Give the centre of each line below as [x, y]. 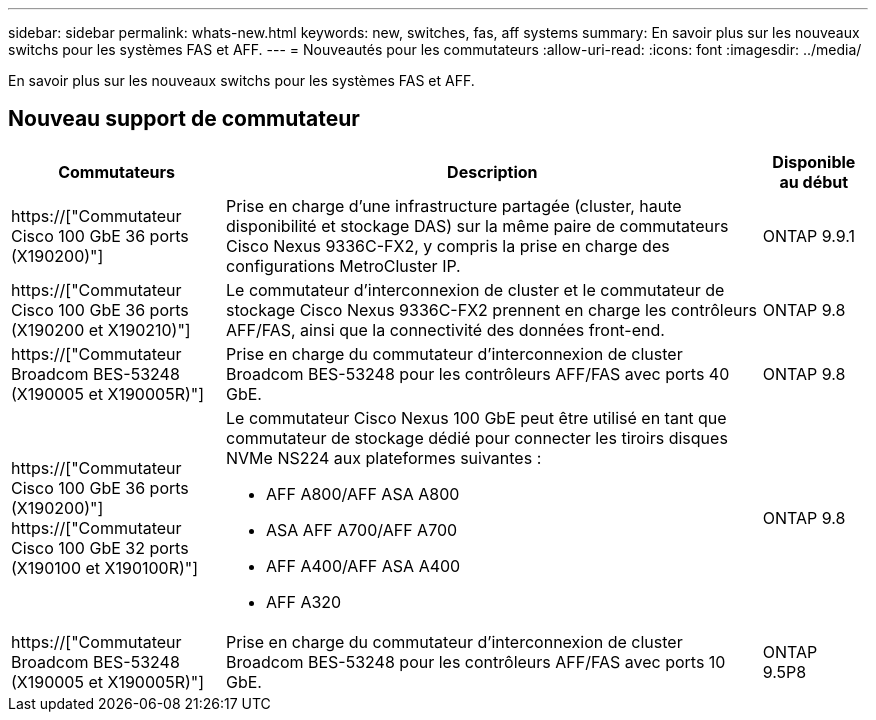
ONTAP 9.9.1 [808, 235]
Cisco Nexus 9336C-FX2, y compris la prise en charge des [448, 245]
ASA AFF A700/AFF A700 [362, 529]
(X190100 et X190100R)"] [105, 567]
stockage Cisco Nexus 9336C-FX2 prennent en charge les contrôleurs [491, 309]
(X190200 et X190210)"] [101, 329]
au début [814, 181]
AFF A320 [304, 601]
